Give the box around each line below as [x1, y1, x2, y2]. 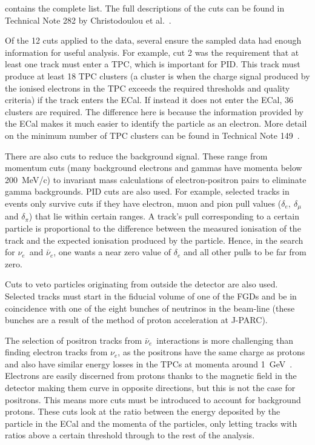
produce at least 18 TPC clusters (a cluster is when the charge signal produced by [5, 69, 310, 82]
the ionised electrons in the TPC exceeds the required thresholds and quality [5, 81, 290, 94]
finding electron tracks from [5, 346, 108, 358]
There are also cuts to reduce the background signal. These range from [5, 149, 268, 162]
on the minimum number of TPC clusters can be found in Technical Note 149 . [5, 129, 300, 141]
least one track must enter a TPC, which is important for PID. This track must [5, 58, 300, 70]
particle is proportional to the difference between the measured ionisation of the [5, 221, 301, 234]
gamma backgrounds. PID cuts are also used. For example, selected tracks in [5, 185, 290, 198]
